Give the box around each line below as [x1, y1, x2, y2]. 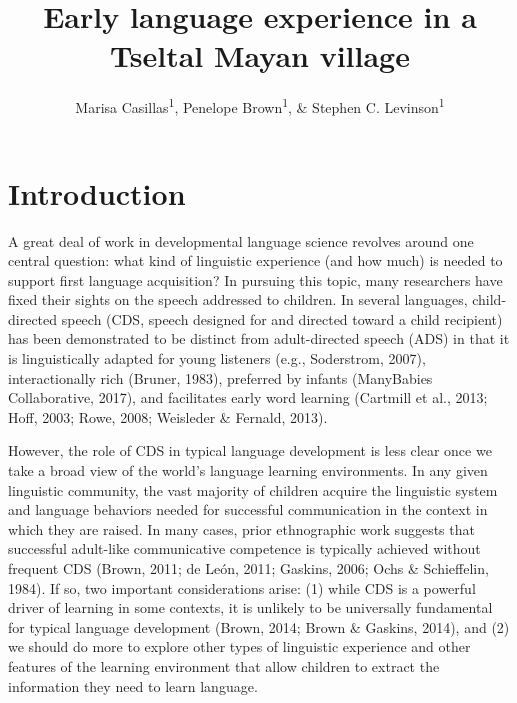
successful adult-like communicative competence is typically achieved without [8, 538, 481, 559]
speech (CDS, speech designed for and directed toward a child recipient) [61, 308, 503, 329]
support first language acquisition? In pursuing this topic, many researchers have [8, 269, 503, 290]
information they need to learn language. [8, 675, 258, 696]
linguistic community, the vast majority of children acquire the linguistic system [8, 479, 498, 500]
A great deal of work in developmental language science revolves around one [8, 230, 474, 251]
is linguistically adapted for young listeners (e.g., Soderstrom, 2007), [8, 348, 426, 369]
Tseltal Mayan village [110, 35, 410, 76]
